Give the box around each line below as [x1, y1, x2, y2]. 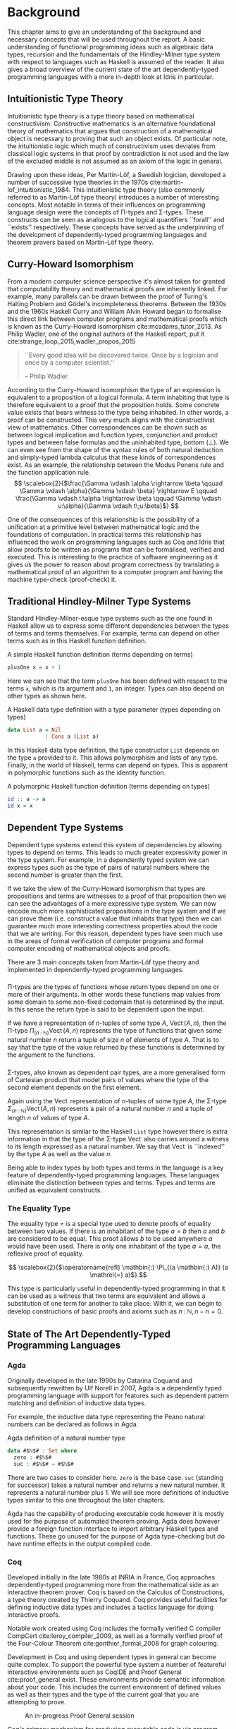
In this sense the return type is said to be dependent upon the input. [7, 1005, 205, 1014]
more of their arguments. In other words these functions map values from [7, 990, 221, 999]
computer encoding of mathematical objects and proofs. [7, 944, 171, 952]
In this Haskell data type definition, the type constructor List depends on [7, 746, 220, 754]
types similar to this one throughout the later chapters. [7, 1496, 166, 1504]
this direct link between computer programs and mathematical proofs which [7, 315, 228, 323]
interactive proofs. [7, 1610, 61, 1619]
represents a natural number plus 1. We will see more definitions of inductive [7, 1488, 229, 1496]
